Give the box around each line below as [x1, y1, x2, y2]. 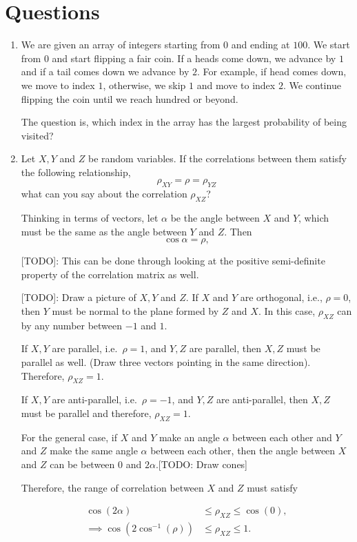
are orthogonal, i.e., [240, 290, 323, 304]
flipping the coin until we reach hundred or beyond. [21, 91, 238, 106]
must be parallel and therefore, [21, 406, 152, 420]
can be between [50, 456, 115, 471]
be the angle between [170, 211, 260, 225]
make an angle [159, 429, 220, 444]
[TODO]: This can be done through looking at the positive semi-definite [21, 253, 325, 268]
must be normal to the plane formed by [52, 304, 219, 318]
